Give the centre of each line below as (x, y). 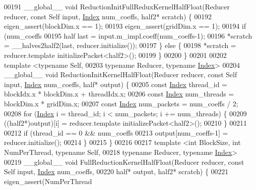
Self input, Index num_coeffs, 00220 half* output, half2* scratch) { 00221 (116, 171)
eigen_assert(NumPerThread (48, 181)
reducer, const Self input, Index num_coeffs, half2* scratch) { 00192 (108, 16)
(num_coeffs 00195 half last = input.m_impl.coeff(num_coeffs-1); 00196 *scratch (128, 35)
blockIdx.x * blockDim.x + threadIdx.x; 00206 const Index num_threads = (119, 94)
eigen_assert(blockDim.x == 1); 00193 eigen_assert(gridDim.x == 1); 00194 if (125, 26)
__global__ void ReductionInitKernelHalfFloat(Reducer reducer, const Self (121, 74)
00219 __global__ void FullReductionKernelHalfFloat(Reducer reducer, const (124, 162)
